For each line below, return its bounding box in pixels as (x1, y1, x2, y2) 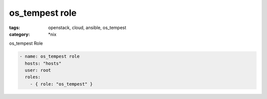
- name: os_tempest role (19, 54, 80, 59)
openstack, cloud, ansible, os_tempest (48, 25, 127, 31)
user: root (25, 67, 51, 73)
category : (9, 31, 30, 37)
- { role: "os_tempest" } (30, 81, 93, 87)
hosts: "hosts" (25, 61, 62, 66)
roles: (25, 74, 41, 80)
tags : (9, 25, 20, 31)
